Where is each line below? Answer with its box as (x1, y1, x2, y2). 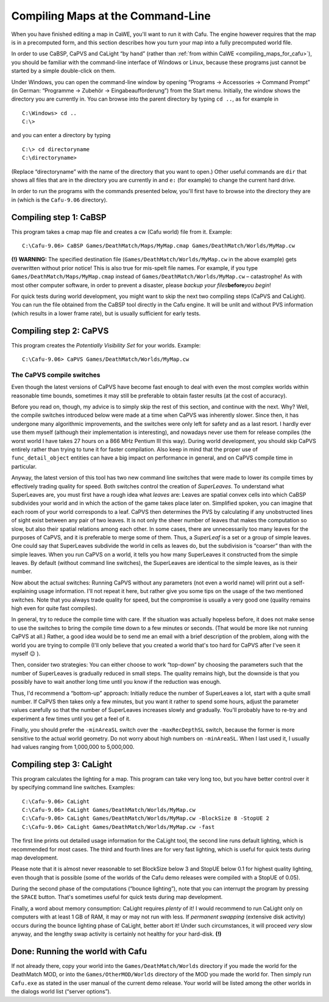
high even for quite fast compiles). (11, 605, 97, 612)
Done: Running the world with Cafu (11, 946, 147, 956)
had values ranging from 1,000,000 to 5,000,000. (11, 743, 135, 750)
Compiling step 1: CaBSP (11, 212, 107, 222)
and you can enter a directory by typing (11, 132, 111, 139)
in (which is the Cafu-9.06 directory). (11, 196, 108, 204)
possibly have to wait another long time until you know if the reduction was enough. (11, 678, 222, 686)
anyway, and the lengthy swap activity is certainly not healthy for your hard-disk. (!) (11, 930, 222, 938)
